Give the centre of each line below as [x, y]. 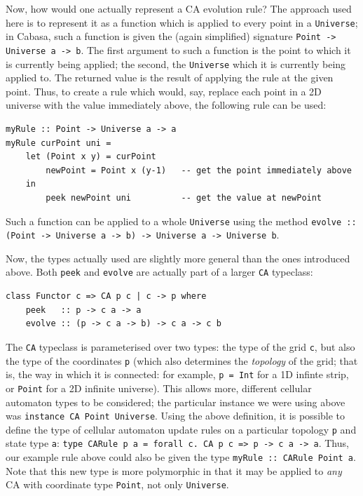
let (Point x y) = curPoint [91, 157]
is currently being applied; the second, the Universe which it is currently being [176, 63]
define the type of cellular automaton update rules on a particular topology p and [181, 429]
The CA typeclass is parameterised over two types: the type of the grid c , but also [180, 346]
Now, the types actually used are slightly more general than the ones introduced [178, 258]
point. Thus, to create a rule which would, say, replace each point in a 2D [164, 91]
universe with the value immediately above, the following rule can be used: [166, 105]
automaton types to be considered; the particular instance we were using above [176, 402]
